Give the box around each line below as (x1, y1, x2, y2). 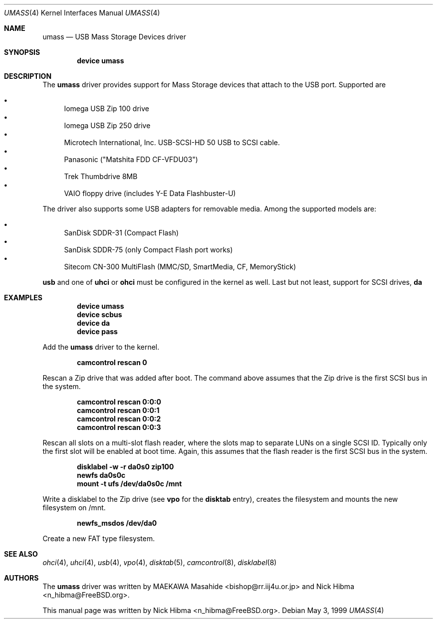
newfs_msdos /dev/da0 (77, 519, 157, 527)
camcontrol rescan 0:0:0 (77, 398, 161, 406)
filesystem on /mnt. (42, 503, 106, 512)
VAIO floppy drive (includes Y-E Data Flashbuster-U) (64, 189, 236, 198)
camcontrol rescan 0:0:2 (77, 415, 161, 423)
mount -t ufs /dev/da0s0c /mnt (77, 479, 182, 488)
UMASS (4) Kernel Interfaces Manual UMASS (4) (4, 8, 160, 17)
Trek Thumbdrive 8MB (64, 172, 138, 181)
